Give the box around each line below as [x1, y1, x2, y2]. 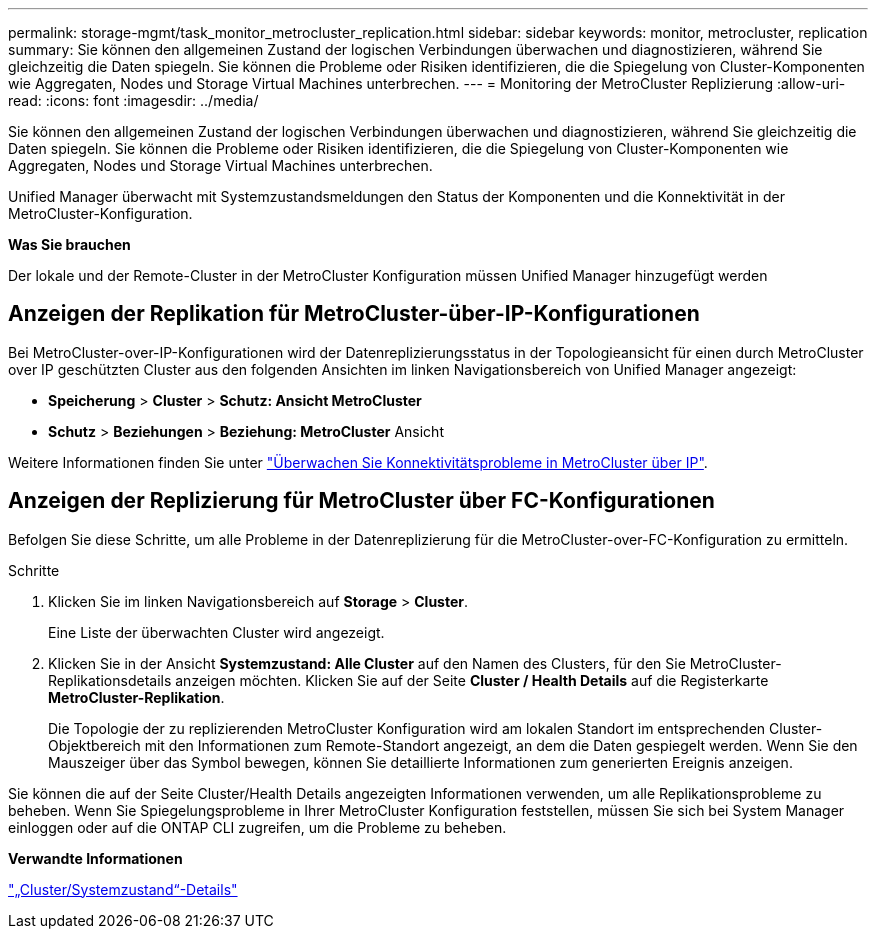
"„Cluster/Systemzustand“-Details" [8, 880, 238, 898]
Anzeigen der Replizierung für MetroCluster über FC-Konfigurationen [8, 488, 715, 514]
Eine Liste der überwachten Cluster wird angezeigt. [48, 623, 385, 641]
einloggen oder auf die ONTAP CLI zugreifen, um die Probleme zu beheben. [8, 818, 507, 836]
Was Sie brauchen [8, 236, 131, 253]
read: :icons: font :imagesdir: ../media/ [8, 92, 259, 109]
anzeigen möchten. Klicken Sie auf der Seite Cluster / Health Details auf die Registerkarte [175, 671, 769, 689]
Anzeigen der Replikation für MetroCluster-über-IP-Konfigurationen [8, 301, 700, 327]
